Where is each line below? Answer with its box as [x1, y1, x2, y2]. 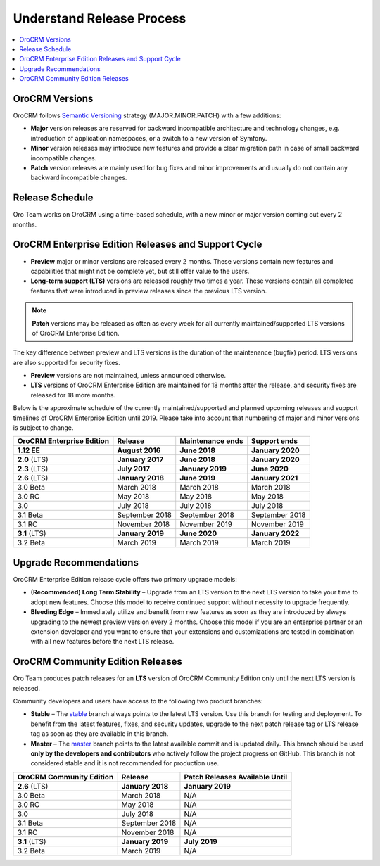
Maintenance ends [179, 436, 243, 446]
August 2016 [117, 445, 161, 455]
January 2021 [251, 473, 298, 483]
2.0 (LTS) [17, 454, 49, 464]
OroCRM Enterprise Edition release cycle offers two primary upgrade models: [13, 575, 237, 583]
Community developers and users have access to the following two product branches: [13, 696, 263, 705]
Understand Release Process [13, 11, 186, 26]
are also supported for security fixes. [13, 358, 120, 367]
